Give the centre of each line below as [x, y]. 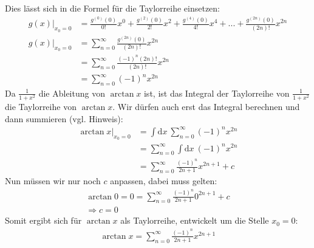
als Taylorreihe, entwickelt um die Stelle [195, 220]
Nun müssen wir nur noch [53, 181]
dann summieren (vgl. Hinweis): [64, 118]
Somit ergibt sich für [43, 220]
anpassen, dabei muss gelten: [164, 181]
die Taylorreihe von [41, 107]
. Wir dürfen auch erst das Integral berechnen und [206, 107]
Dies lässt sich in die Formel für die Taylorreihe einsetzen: [113, 8]
